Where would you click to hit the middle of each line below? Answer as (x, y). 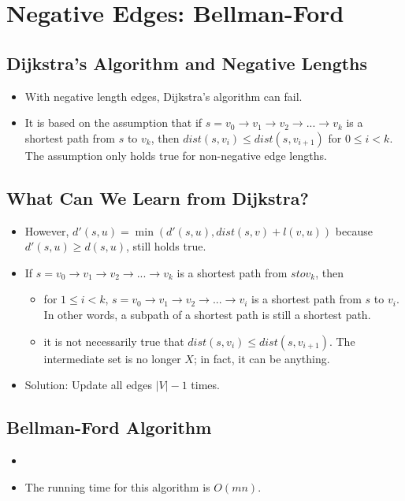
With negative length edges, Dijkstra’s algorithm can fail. (163, 96)
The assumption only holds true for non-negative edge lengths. (176, 155)
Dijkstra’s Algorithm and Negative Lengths (187, 63)
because (354, 230)
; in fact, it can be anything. (262, 358)
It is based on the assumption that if (113, 122)
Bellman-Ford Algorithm (109, 427)
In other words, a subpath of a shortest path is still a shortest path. (207, 314)
